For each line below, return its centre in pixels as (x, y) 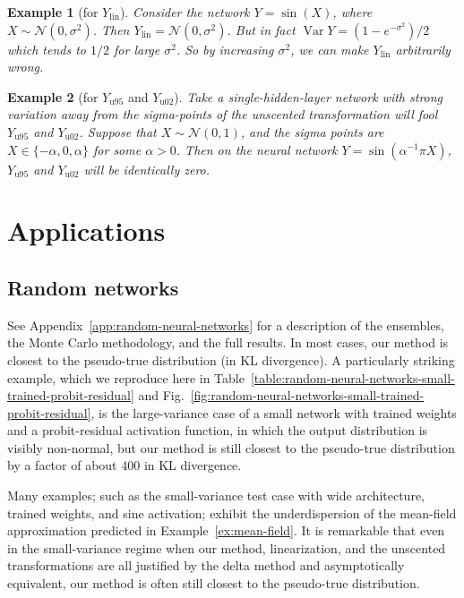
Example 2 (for (53, 96)
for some (117, 149)
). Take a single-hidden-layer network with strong (309, 96)
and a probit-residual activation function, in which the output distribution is (218, 430)
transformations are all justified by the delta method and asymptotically (206, 565)
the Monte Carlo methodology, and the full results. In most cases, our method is (228, 342)
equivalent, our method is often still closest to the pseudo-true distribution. (214, 583)
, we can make (330, 49)
